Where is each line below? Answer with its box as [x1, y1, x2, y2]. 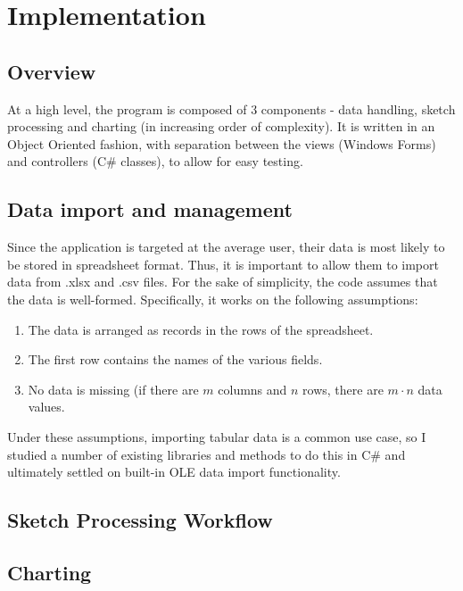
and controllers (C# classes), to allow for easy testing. [7, 152, 303, 171]
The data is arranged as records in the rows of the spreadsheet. [28, 320, 374, 338]
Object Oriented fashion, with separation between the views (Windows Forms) [7, 134, 436, 153]
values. [28, 397, 65, 416]
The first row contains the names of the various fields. [28, 350, 323, 369]
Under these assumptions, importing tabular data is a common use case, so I [7, 427, 426, 445]
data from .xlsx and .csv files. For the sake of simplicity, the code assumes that [7, 272, 438, 291]
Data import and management [7, 196, 293, 223]
